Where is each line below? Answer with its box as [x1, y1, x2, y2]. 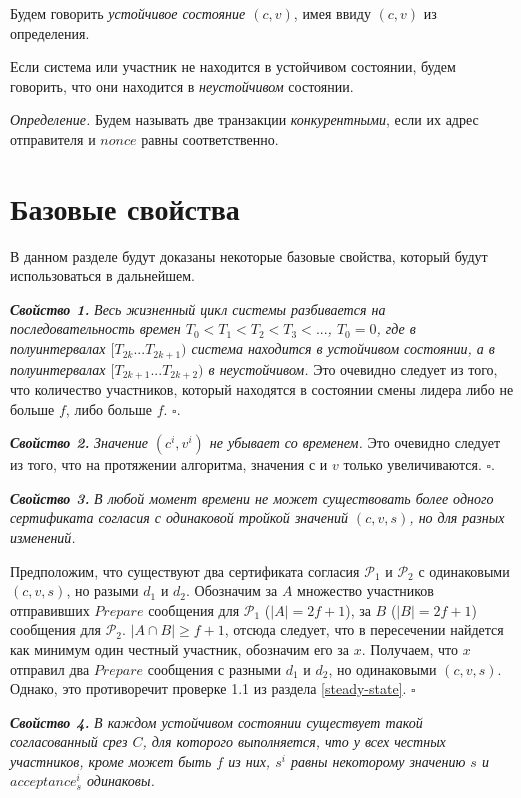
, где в [376, 318, 416, 339]
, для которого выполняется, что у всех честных [142, 731, 446, 752]
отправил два [10, 658, 90, 679]
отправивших [10, 599, 90, 620]
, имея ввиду [293, 3, 371, 23]
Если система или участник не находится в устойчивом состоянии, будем [10, 56, 456, 77]
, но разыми [66, 580, 139, 601]
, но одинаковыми [328, 658, 437, 679]
